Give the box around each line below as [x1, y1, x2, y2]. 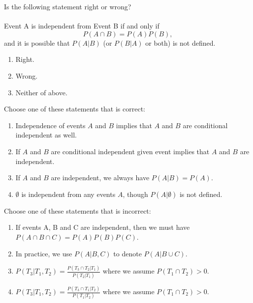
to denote [113, 248, 142, 258]
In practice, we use [15, 248, 72, 258]
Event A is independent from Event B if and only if [4, 21, 159, 31]
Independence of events [15, 120, 86, 130]
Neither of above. [15, 87, 67, 97]
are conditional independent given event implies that [51, 146, 210, 156]
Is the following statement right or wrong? [4, 1, 131, 11]
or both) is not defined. [145, 37, 216, 48]
